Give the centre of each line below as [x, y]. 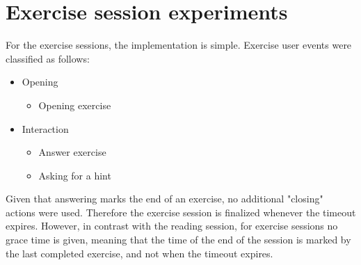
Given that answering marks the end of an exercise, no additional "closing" [165, 199]
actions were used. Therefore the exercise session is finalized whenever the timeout [181, 212]
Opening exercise [75, 105]
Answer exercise [72, 152]
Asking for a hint [75, 175]
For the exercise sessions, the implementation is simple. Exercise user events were [179, 45]
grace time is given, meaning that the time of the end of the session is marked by [178, 240]
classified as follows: [48, 58]
